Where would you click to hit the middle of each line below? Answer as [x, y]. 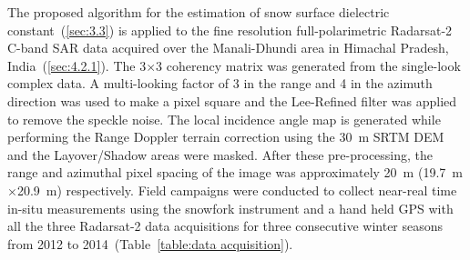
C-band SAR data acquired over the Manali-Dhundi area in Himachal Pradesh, [228, 48]
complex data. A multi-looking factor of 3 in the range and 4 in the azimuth [220, 83]
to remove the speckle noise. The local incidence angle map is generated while [224, 119]
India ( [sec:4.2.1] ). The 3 [77, 65]
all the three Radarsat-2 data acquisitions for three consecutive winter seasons [225, 226]
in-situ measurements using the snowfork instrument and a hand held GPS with [230, 208]
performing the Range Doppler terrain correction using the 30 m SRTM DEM [226, 137]
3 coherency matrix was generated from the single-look [308, 65]
